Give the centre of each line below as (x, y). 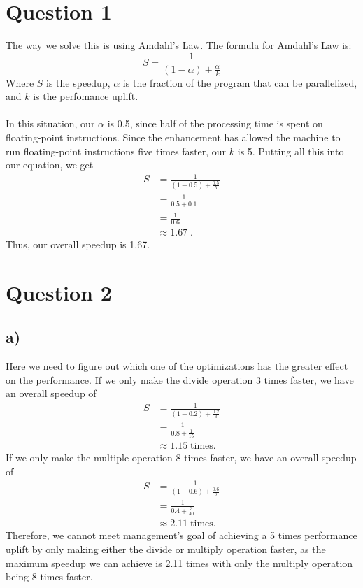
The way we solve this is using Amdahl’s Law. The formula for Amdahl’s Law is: (179, 45)
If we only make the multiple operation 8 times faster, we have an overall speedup (181, 458)
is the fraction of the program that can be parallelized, (240, 82)
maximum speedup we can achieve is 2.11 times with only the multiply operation (179, 562)
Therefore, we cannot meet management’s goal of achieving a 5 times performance (181, 535)
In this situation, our (50, 123)
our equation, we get (50, 165)
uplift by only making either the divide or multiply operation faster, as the (166, 549)
